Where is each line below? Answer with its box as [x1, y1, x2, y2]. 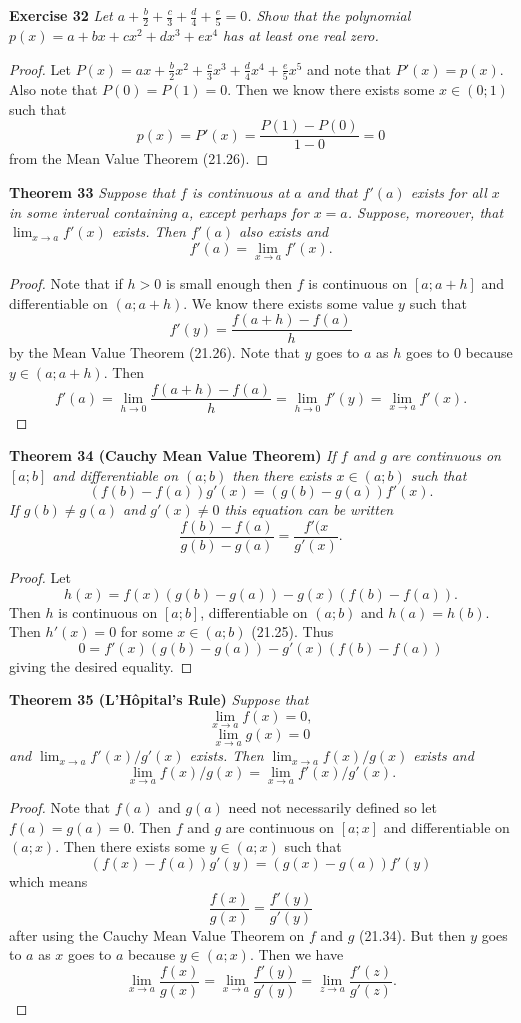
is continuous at [191, 182, 290, 203]
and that [306, 182, 358, 203]
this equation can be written [224, 499, 394, 520]
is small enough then [165, 273, 293, 294]
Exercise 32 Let [9, 5, 113, 25]
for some [120, 621, 173, 642]
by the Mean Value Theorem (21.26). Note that [9, 342, 300, 363]
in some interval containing [9, 201, 177, 222]
